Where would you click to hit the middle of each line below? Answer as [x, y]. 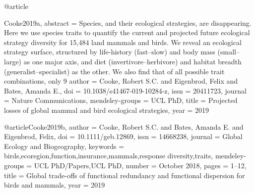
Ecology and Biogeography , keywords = [64, 146]
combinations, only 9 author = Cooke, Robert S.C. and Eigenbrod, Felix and [121, 81]
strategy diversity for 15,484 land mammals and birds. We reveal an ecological [123, 42]
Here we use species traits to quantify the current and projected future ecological [127, 32]
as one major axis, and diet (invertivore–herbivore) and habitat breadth [132, 61]
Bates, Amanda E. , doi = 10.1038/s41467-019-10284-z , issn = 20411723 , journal [125, 90]
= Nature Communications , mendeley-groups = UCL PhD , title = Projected [121, 100]
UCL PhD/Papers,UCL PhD [78, 165]
